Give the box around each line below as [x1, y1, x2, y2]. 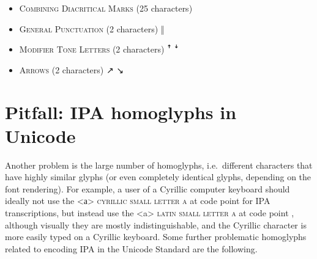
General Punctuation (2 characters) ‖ [19, 22, 165, 35]
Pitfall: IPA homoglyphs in [5, 99, 237, 124]
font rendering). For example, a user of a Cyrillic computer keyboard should [5, 182, 290, 195]
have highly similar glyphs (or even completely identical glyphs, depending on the [5, 170, 311, 183]
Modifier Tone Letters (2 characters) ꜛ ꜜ [19, 43, 179, 56]
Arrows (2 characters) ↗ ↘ [19, 63, 124, 76]
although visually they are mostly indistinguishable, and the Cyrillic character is [5, 218, 307, 231]
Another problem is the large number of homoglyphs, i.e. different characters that [5, 158, 313, 171]
